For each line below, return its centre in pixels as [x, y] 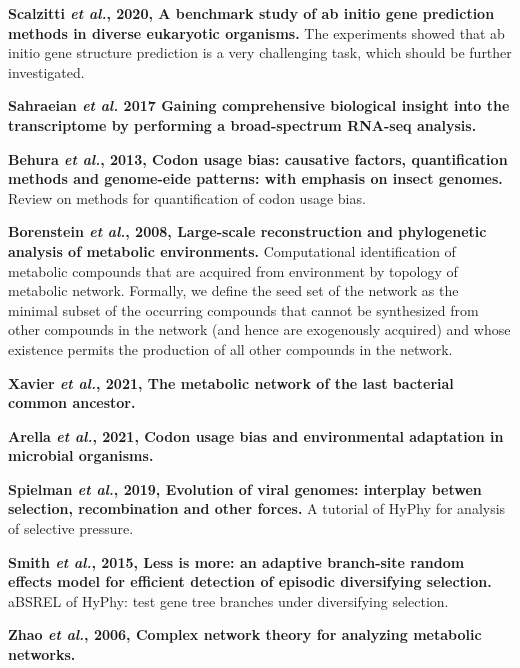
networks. [42, 654]
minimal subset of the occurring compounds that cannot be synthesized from [243, 309]
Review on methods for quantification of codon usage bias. [187, 197]
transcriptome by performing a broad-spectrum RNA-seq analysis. [242, 124]
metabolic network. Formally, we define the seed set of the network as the [233, 290]
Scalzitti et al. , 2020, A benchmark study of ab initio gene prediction [251, 13]
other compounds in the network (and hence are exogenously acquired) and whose [259, 329]
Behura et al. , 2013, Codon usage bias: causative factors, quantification [258, 158]
